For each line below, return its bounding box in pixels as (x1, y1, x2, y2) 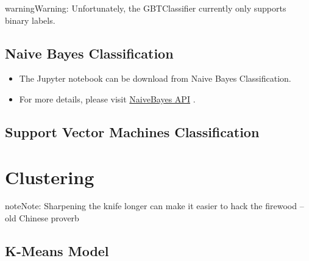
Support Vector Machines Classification (5, 122, 260, 141)
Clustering (5, 164, 94, 189)
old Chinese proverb (5, 212, 79, 224)
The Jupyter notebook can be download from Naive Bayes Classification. (19, 72, 291, 85)
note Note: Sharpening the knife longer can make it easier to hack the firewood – (5, 199, 304, 212)
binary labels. (5, 13, 55, 26)
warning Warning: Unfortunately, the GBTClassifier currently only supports (5, 2, 286, 14)
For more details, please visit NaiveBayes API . (19, 92, 196, 105)
